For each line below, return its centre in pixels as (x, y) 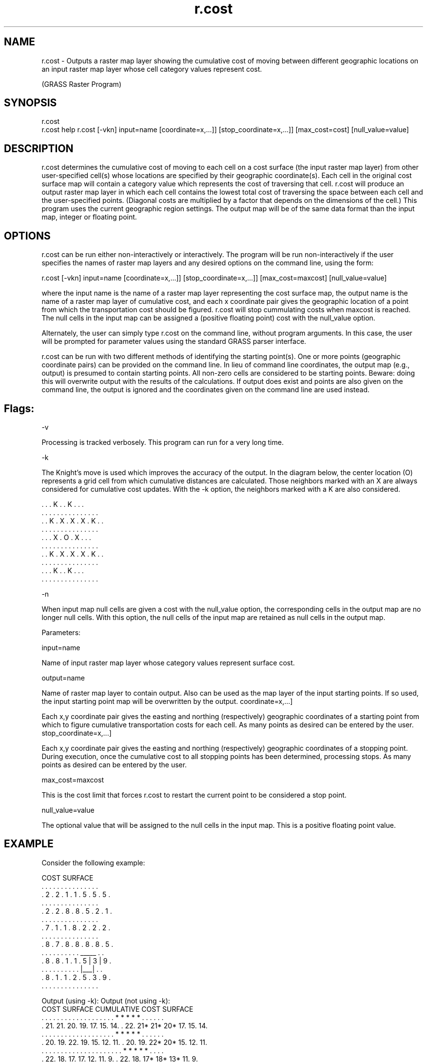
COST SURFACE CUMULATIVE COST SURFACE (117, 1009)
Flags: (19, 408)
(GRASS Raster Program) (81, 84)
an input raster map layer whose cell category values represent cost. (152, 69)
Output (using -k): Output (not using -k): (106, 1001)
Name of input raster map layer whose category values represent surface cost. (168, 662)
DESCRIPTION (39, 148)
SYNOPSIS (30, 103)
